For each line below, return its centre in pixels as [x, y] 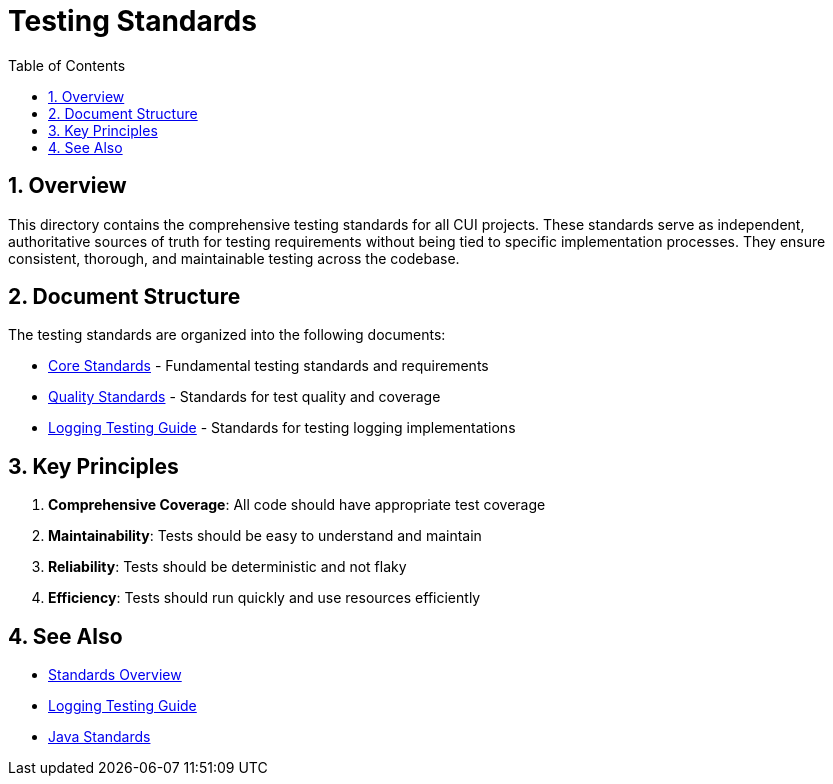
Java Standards [99, 737]
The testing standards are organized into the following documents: [227, 335]
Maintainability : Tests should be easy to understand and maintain [265, 536]
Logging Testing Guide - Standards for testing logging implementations [282, 428]
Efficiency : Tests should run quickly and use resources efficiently [264, 598]
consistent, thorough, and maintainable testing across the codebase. [234, 258]
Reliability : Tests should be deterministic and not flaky [227, 567]
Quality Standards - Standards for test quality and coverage [244, 397]
